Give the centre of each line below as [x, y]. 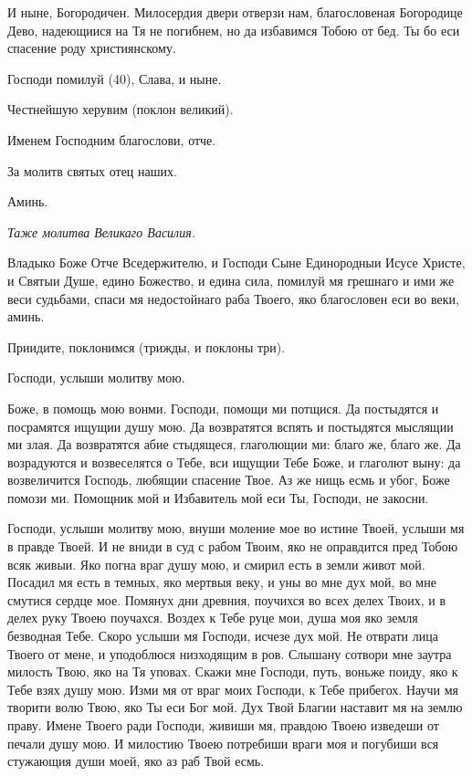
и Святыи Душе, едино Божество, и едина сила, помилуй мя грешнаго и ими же [231, 280]
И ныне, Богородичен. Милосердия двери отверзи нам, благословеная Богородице [235, 12]
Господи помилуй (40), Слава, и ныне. [115, 78]
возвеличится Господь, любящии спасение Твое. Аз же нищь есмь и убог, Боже [229, 480]
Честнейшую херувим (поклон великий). [121, 109]
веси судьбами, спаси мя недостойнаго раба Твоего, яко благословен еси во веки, [233, 298]
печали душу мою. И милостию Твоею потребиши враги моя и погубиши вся [223, 743]
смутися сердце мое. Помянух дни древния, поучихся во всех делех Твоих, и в [227, 599]
